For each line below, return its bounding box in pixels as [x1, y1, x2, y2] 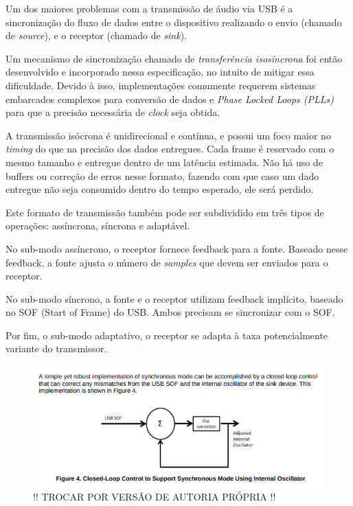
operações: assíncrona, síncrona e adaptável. [5, 218, 190, 233]
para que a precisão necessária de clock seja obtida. [5, 105, 220, 119]
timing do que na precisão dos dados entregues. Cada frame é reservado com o [5, 141, 334, 156]
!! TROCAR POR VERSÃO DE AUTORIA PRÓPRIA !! [33, 490, 276, 504]
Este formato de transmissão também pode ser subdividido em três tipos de [5, 205, 324, 219]
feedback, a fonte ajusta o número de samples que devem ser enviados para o [5, 255, 328, 269]
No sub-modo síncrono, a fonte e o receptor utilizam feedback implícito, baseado [5, 291, 343, 306]
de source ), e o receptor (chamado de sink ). [5, 28, 187, 43]
